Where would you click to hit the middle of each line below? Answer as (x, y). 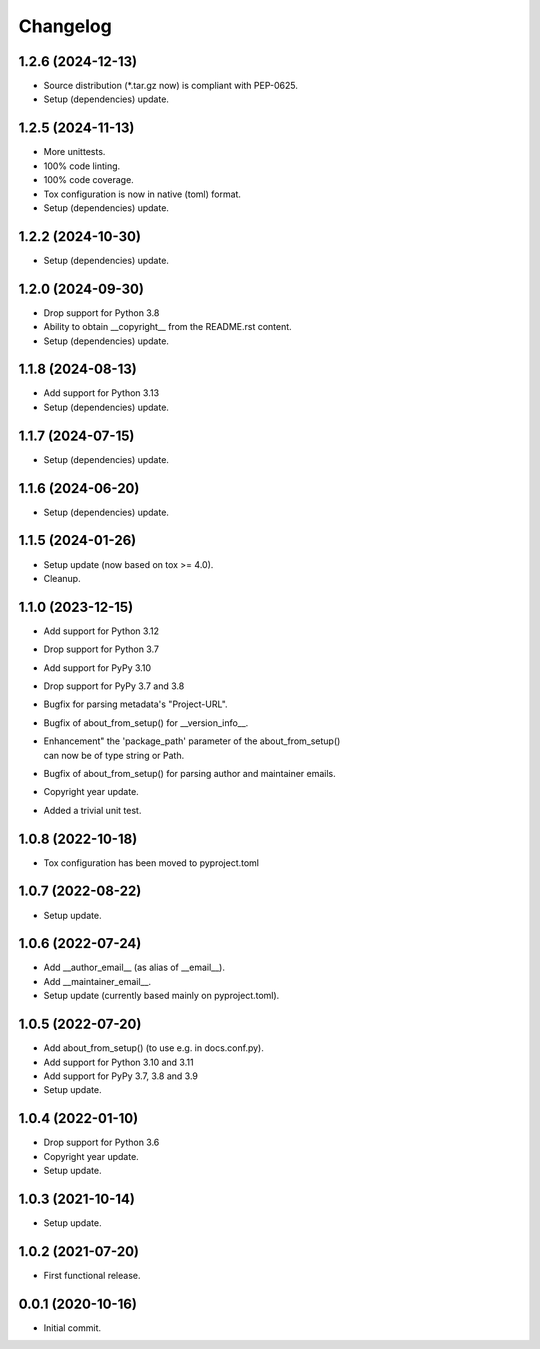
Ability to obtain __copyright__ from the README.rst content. (167, 327)
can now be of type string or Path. (114, 755)
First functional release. (92, 1275)
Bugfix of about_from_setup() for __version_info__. (146, 722)
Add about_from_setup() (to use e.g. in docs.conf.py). (153, 1048)
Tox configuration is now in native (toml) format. (142, 194)
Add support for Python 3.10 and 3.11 (118, 1062)
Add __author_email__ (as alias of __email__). (134, 967)
